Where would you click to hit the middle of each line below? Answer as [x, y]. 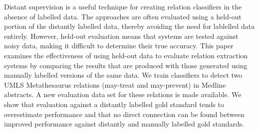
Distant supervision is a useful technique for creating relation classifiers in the [123, 6]
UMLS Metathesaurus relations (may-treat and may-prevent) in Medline [115, 84]
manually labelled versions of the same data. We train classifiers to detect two [123, 75]
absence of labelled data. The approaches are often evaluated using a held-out [123, 16]
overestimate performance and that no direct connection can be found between [124, 114]
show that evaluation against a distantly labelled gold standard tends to [114, 104]
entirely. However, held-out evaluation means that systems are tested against [121, 36]
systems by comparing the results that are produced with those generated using [126, 65]
